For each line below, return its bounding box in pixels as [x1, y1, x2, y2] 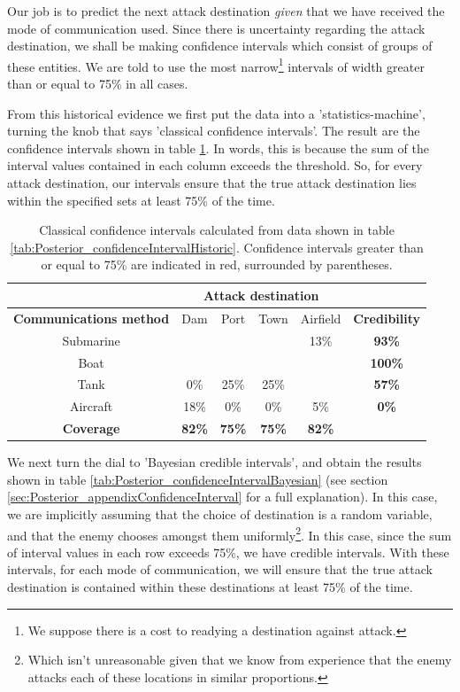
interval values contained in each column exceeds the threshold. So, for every [7, 156, 423, 175]
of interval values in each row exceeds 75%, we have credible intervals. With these [7, 542, 449, 561]
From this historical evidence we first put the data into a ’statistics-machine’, [7, 104, 425, 122]
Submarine [62, 330, 120, 349]
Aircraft [69, 397, 113, 416]
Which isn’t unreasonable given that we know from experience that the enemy [27, 650, 452, 669]
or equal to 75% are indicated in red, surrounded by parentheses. [41, 255, 393, 274]
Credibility [353, 308, 421, 327]
